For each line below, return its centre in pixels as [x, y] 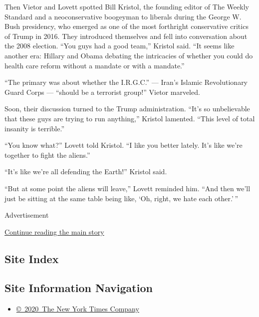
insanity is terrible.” [35, 128]
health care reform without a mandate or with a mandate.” [95, 65]
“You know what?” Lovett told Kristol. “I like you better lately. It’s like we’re [124, 145]
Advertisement [27, 215]
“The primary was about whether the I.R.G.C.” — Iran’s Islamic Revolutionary [126, 82]
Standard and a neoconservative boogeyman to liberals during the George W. [123, 16]
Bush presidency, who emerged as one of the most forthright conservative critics [127, 26]
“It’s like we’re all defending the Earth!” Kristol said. [86, 171]
